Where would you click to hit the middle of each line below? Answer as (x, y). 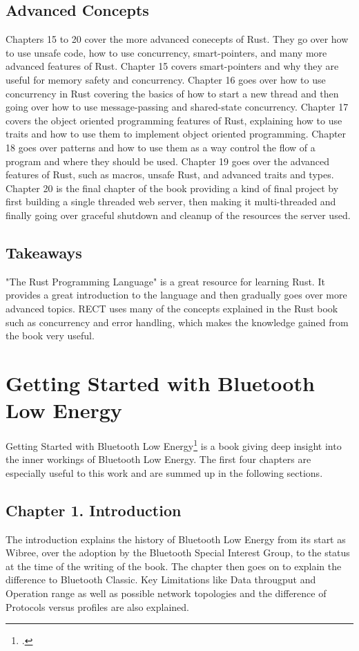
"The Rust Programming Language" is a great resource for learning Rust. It (165, 281)
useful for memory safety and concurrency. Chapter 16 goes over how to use (166, 79)
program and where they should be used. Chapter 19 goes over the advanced (168, 161)
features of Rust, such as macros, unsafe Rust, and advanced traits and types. (170, 174)
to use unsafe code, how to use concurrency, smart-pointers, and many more (166, 52)
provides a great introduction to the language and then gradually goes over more (176, 295)
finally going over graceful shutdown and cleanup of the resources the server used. (178, 215)
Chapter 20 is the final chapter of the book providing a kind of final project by (172, 188)
